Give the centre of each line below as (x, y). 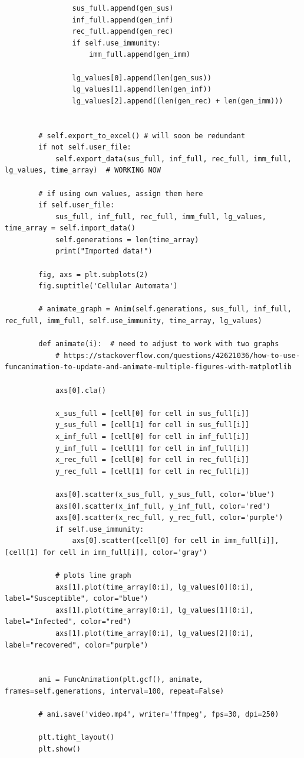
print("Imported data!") (104, 251)
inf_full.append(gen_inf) (123, 20)
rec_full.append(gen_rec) (123, 32)
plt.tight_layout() (77, 738)
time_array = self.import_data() (70, 228)
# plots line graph (93, 576)
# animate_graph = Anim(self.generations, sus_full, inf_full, (165, 309)
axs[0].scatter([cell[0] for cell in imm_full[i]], (176, 541)
